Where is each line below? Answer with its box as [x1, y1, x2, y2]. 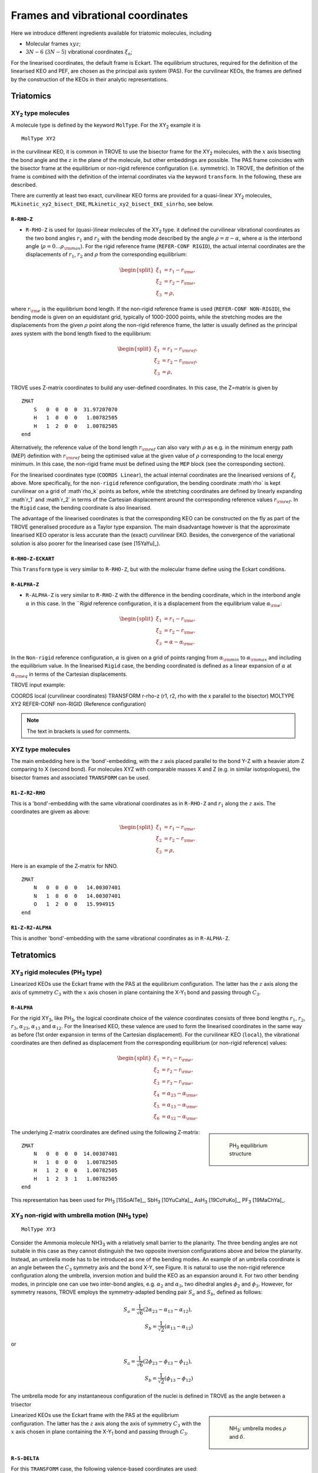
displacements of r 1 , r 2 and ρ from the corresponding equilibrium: [25, 251, 187, 259]
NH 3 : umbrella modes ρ [229, 1425, 287, 1433]
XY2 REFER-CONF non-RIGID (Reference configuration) [11, 700, 147, 707]
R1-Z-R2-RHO [11, 790, 45, 796]
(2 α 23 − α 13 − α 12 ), [143, 1306, 193, 1314]
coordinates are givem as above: [11, 808, 91, 815]
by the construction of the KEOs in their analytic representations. [11, 75, 168, 82]
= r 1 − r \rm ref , [162, 345, 198, 354]
